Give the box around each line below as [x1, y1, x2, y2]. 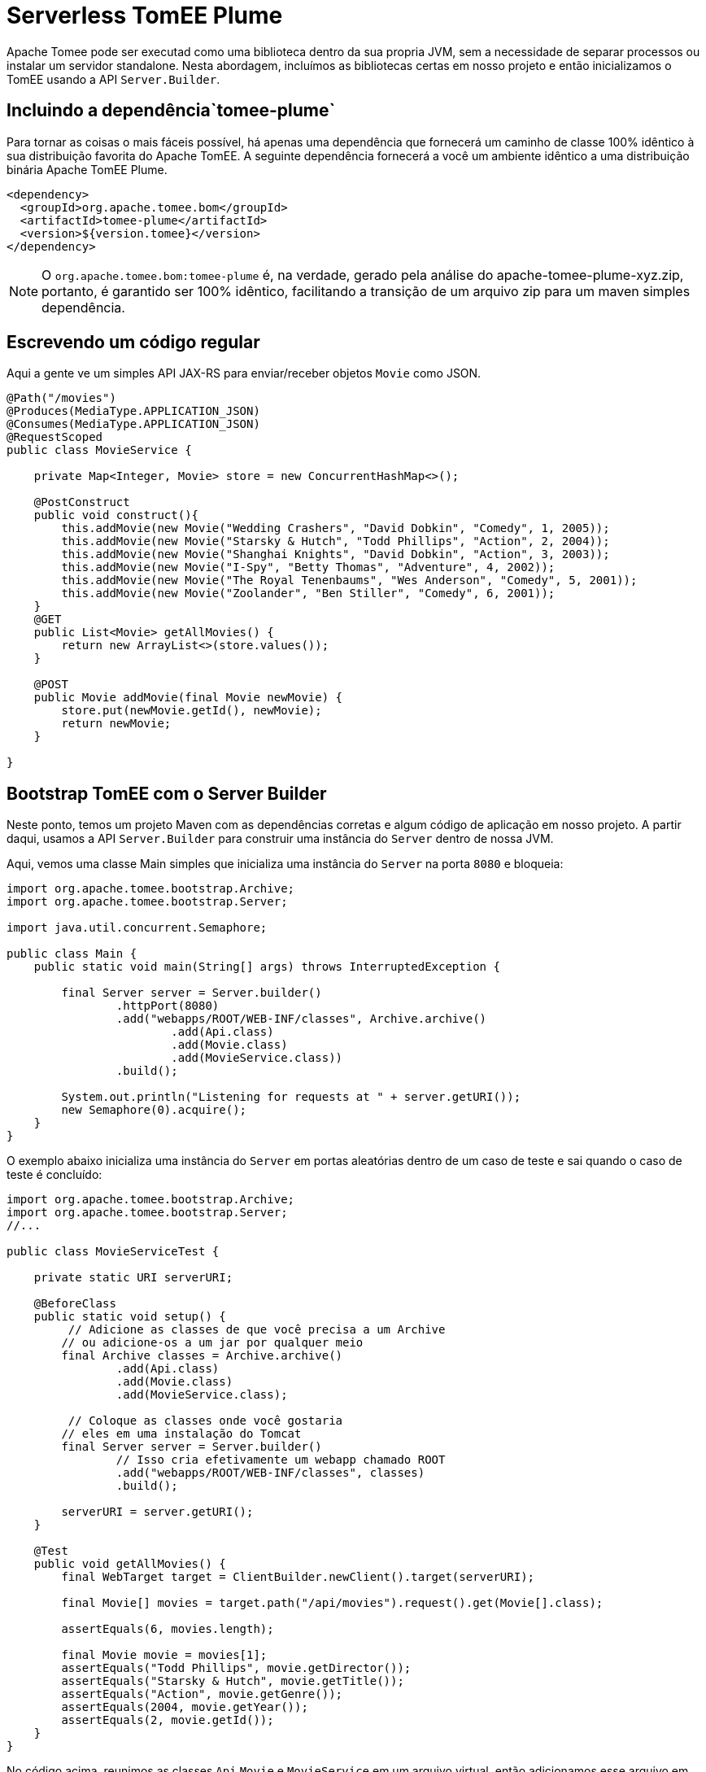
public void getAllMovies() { [33, 1557, 226, 1571]
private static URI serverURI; [33, 1271, 233, 1285]
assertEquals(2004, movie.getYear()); [61, 1700, 308, 1714]
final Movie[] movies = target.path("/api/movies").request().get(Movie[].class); [61, 1596, 604, 1610]
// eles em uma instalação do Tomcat [61, 1427, 302, 1441]
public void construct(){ [33, 508, 199, 522]
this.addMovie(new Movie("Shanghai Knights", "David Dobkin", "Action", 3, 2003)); [61, 548, 610, 561]
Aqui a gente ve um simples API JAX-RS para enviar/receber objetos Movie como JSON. [7, 366, 482, 381]
